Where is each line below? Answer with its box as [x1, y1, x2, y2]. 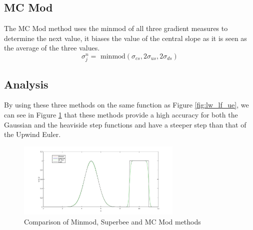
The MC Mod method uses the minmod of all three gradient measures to [4, 23, 228, 33]
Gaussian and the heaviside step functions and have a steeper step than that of [4, 119, 246, 129]
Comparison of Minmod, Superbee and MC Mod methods [24, 216, 201, 226]
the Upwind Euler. [4, 129, 61, 139]
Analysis [4, 76, 48, 91]
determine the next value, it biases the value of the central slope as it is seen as [4, 32, 247, 43]
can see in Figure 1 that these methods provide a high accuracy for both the [4, 109, 238, 119]
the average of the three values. [4, 42, 100, 53]
